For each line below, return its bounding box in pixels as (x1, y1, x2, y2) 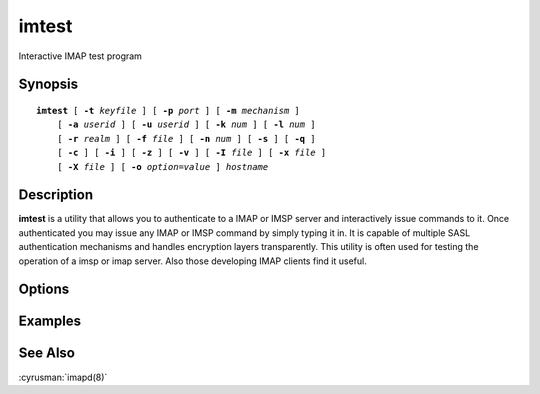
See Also (18, 345, 75, 362)
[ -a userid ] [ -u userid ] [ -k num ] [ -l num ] (56, 119, 316, 130)
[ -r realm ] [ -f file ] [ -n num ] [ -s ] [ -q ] (56, 133, 316, 144)
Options (18, 281, 70, 298)
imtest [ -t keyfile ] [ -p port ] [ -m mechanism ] (36, 105, 300, 116)
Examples (18, 313, 82, 330)
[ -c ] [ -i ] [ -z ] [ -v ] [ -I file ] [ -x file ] (56, 147, 327, 159)
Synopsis (18, 76, 79, 93)
